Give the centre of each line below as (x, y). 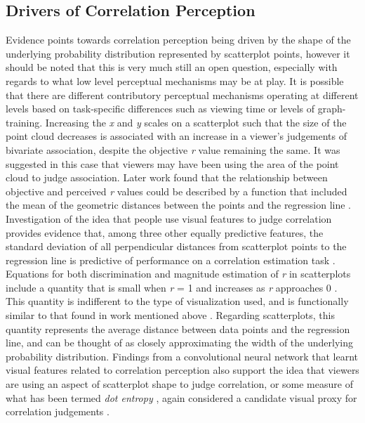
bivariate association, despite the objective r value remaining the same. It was (173, 149)
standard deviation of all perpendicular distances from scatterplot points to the (176, 246)
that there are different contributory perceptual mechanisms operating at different (182, 95)
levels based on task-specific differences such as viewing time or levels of (160, 109)
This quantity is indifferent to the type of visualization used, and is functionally (177, 301)
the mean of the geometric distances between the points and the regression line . (179, 205)
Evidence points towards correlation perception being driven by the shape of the (178, 40)
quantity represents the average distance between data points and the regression (178, 328)
